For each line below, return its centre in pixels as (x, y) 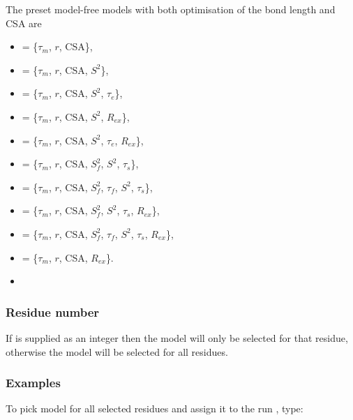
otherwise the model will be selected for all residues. (117, 351)
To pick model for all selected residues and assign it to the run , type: (155, 408)
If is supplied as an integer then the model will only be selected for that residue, (177, 337)
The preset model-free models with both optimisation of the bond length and (171, 9)
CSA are (24, 23)
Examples (33, 383)
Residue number (53, 312)
